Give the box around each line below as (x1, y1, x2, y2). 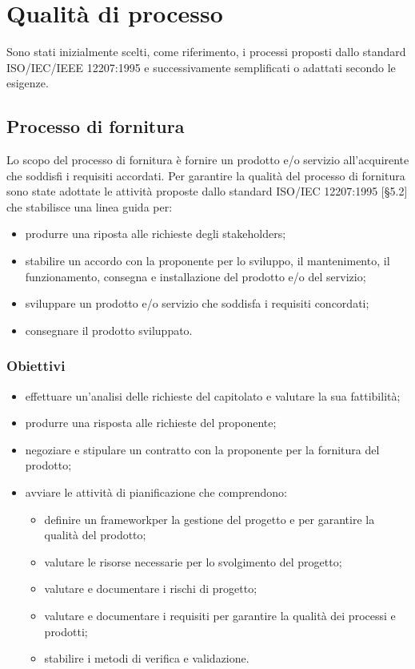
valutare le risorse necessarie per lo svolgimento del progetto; (44, 553, 342, 570)
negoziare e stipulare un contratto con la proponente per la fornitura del (25, 441, 380, 457)
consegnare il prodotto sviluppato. (25, 321, 193, 338)
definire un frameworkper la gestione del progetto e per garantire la (44, 510, 375, 527)
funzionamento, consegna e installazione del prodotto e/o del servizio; (25, 268, 366, 284)
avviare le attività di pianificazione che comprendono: (25, 484, 287, 501)
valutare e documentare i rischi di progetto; (44, 580, 257, 597)
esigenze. (6, 75, 49, 91)
